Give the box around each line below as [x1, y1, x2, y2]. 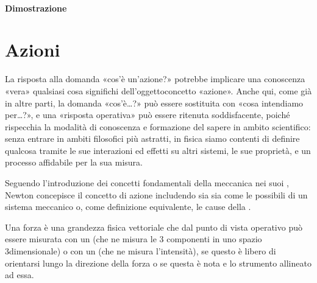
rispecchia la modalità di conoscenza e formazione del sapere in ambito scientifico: [5, 120, 311, 133]
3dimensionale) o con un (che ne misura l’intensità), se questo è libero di [5, 245, 276, 257]
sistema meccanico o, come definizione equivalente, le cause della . [5, 200, 251, 213]
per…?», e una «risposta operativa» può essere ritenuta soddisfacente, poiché [5, 108, 290, 121]
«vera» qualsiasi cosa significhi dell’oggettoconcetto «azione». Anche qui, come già [5, 84, 312, 97]
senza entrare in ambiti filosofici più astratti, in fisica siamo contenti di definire [5, 132, 300, 145]
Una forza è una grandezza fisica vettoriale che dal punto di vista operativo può [5, 220, 302, 233]
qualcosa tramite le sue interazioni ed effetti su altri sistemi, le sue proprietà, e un [5, 144, 311, 156]
